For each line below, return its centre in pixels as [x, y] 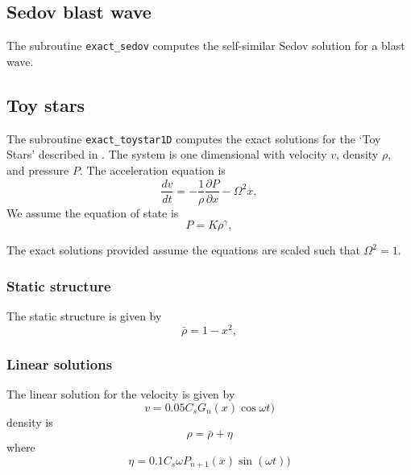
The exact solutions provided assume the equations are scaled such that [183, 250]
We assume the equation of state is [93, 212]
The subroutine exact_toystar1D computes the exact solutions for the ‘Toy [194, 138]
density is [30, 421]
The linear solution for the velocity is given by [121, 393]
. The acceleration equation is [152, 169]
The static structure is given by [84, 316]
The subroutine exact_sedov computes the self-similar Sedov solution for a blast [206, 45]
